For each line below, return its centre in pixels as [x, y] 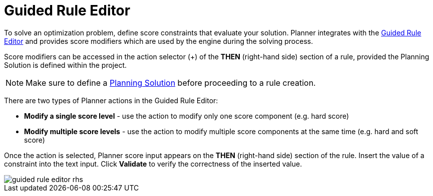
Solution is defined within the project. [66, 65]
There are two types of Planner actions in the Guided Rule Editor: [111, 100]
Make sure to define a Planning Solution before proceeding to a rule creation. [171, 83]
